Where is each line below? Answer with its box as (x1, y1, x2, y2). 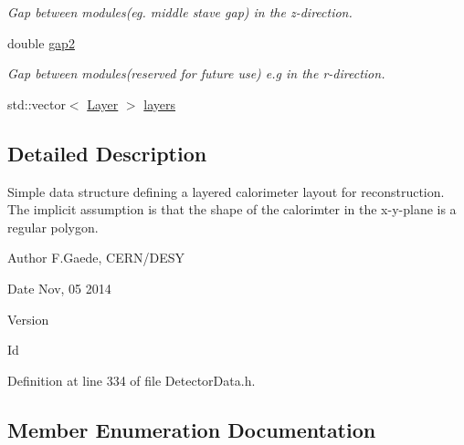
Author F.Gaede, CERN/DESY (7, 248, 185, 267)
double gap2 (7, 33, 75, 52)
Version (7, 309, 49, 328)
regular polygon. (7, 217, 99, 236)
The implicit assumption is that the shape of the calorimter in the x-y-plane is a (7, 200, 457, 219)
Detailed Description (7, 139, 207, 167)
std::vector (7, 94, 66, 113)
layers (143, 94, 176, 113)
